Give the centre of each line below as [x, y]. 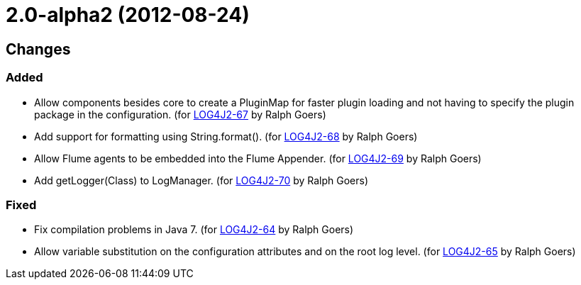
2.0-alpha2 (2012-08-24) [128, 15]
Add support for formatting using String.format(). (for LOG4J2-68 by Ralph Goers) [226, 136]
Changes [38, 49]
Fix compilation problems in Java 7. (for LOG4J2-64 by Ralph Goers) [194, 230]
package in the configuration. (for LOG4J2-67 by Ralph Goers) [180, 114]
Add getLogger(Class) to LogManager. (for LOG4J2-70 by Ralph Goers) [201, 180]
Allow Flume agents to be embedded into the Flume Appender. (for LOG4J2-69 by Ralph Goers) [258, 158]
